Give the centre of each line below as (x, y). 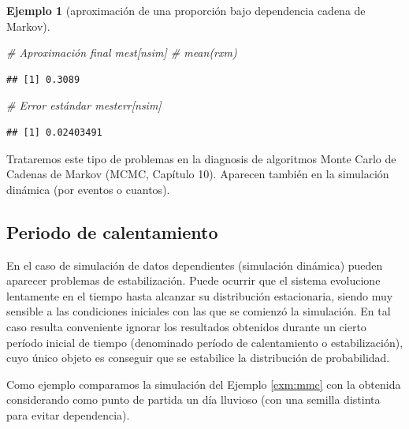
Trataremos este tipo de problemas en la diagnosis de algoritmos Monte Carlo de (201, 158)
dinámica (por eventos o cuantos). (88, 189)
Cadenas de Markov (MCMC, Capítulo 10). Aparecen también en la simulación (198, 174)
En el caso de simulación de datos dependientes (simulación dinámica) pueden (195, 265)
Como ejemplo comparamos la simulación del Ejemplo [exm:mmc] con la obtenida (204, 384)
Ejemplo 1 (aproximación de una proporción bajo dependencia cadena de (186, 10)
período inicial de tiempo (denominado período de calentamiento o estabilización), (205, 342)
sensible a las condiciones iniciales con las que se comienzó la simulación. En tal (199, 311)
